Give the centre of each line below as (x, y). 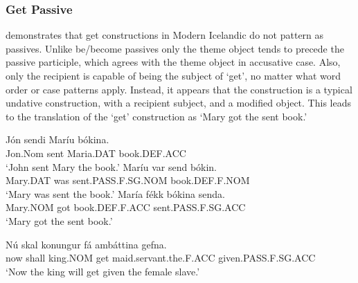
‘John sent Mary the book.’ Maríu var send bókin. (111, 166)
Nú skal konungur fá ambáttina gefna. (86, 244)
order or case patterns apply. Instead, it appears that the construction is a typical (179, 89)
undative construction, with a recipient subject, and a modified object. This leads (178, 103)
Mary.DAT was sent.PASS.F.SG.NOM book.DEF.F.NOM (128, 180)
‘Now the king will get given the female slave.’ (103, 271)
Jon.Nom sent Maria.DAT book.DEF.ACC (96, 153)
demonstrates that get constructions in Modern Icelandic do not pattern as (165, 35)
